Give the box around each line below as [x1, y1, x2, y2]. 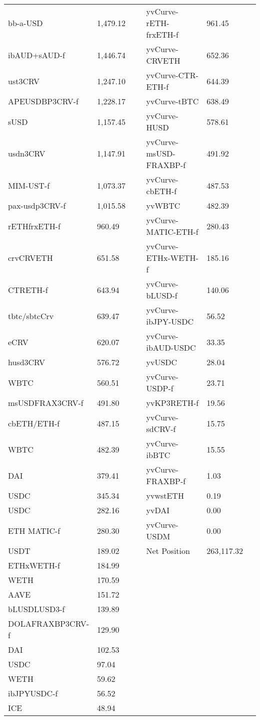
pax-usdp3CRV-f [8, 200, 66, 211]
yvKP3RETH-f [146, 397, 199, 408]
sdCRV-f [146, 423, 176, 435]
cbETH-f [146, 185, 177, 197]
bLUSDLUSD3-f [8, 603, 65, 615]
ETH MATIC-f [8, 524, 60, 536]
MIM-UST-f [8, 179, 50, 191]
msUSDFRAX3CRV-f [8, 397, 83, 408]
